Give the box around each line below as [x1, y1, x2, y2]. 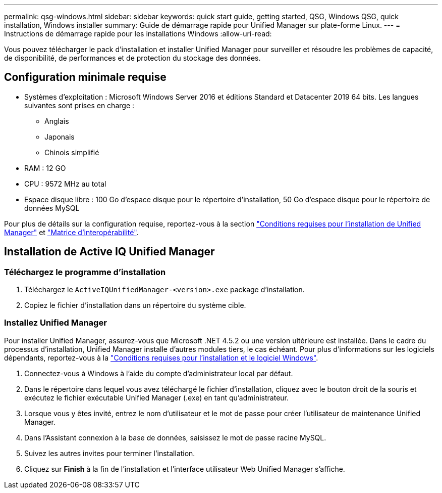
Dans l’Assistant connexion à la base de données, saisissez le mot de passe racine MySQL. [24, 433, 326, 442]
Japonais [44, 132, 75, 141]
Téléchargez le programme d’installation [4, 266, 166, 277]
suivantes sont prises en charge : [24, 101, 135, 110]
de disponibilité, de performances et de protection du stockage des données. [4, 54, 261, 62]
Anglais [44, 116, 69, 125]
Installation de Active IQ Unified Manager [4, 245, 215, 258]
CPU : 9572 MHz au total [24, 179, 106, 188]
